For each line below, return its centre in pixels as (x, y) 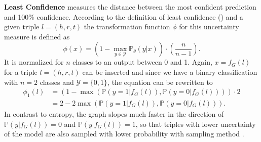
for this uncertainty (209, 27)
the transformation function (127, 27)
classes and (57, 82)
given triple (22, 27)
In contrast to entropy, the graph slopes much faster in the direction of (114, 114)
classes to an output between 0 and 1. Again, (142, 62)
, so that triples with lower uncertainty (196, 124)
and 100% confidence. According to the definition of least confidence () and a (124, 16)
